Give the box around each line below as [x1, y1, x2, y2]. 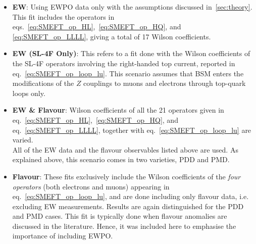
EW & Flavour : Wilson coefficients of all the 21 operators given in [12, 105, 224, 115]
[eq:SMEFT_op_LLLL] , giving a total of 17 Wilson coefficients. [12, 31, 211, 41]
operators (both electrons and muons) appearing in [12, 181, 170, 191]
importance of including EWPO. [12, 230, 113, 241]
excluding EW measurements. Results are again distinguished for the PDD [12, 201, 244, 211]
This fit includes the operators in [12, 11, 115, 22]
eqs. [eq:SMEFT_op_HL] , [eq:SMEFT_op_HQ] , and [12, 21, 181, 32]
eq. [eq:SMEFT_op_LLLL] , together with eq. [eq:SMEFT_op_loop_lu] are [12, 124, 251, 135]
